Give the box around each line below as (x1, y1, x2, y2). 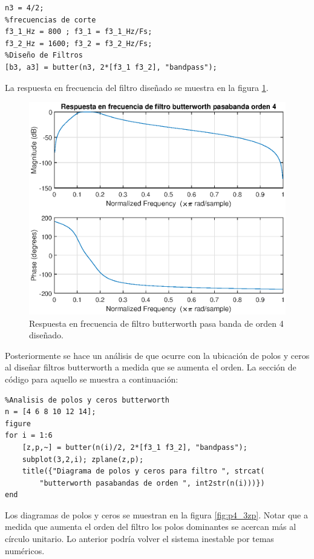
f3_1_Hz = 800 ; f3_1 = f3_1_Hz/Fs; (5, 27, 152, 36)
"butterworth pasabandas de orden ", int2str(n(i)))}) (39, 478, 265, 487)
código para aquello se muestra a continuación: (5, 372, 178, 385)
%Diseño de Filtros (5, 51, 83, 60)
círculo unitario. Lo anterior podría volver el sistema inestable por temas (5, 532, 274, 545)
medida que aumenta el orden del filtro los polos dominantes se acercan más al (5, 520, 296, 533)
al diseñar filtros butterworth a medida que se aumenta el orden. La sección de (5, 361, 296, 373)
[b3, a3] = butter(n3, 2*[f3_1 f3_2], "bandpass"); (5, 62, 217, 72)
